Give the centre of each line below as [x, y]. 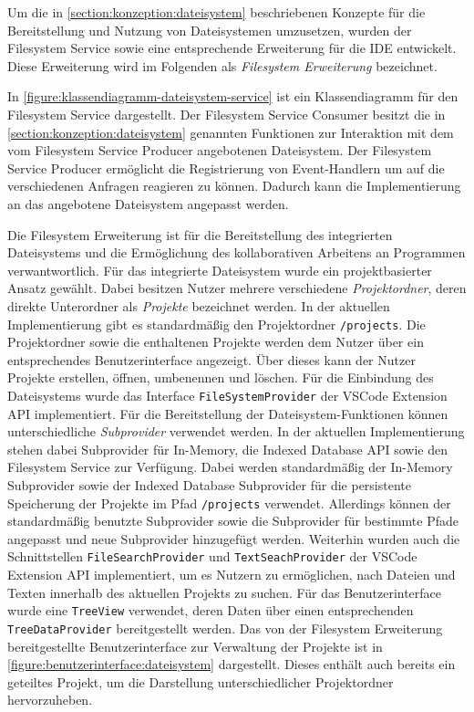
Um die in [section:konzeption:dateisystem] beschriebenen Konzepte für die [216, 12]
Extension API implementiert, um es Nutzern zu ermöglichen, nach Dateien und [232, 575]
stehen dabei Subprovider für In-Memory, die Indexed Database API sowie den [228, 449]
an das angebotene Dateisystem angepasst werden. [148, 203]
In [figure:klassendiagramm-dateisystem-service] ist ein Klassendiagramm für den [233, 96]
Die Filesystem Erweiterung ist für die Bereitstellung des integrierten [200, 234]
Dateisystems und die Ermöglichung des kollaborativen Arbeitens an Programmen [237, 252]
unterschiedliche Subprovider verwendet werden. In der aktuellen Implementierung [236, 431]
